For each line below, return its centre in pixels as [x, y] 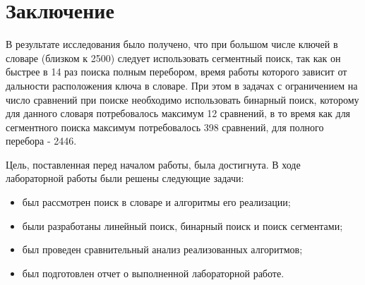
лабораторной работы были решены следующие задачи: [125, 178]
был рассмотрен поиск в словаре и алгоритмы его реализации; [156, 202]
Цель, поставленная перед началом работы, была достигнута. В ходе [153, 164]
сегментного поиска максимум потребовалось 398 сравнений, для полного [165, 127]
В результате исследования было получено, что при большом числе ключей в [172, 44]
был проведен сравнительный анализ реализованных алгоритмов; [162, 249]
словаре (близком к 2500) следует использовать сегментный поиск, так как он [173, 57]
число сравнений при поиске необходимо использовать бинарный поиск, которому [182, 99]
